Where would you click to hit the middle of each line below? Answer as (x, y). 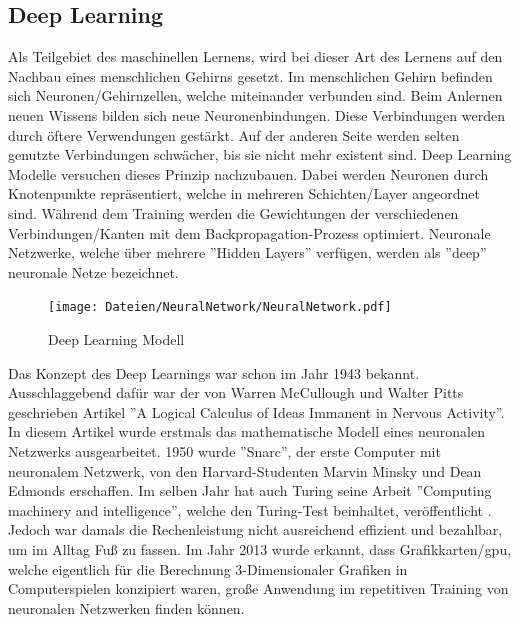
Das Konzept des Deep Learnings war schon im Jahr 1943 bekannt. (214, 372)
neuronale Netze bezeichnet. (93, 271)
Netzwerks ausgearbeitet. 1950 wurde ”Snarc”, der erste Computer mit (224, 450)
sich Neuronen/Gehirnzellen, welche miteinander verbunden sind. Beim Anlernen (255, 95)
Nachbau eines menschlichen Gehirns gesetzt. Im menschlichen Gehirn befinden (250, 75)
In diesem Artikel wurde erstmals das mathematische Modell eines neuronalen (246, 431)
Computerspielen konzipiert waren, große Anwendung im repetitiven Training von (258, 588)
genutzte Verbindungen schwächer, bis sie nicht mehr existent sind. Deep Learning (260, 154)
